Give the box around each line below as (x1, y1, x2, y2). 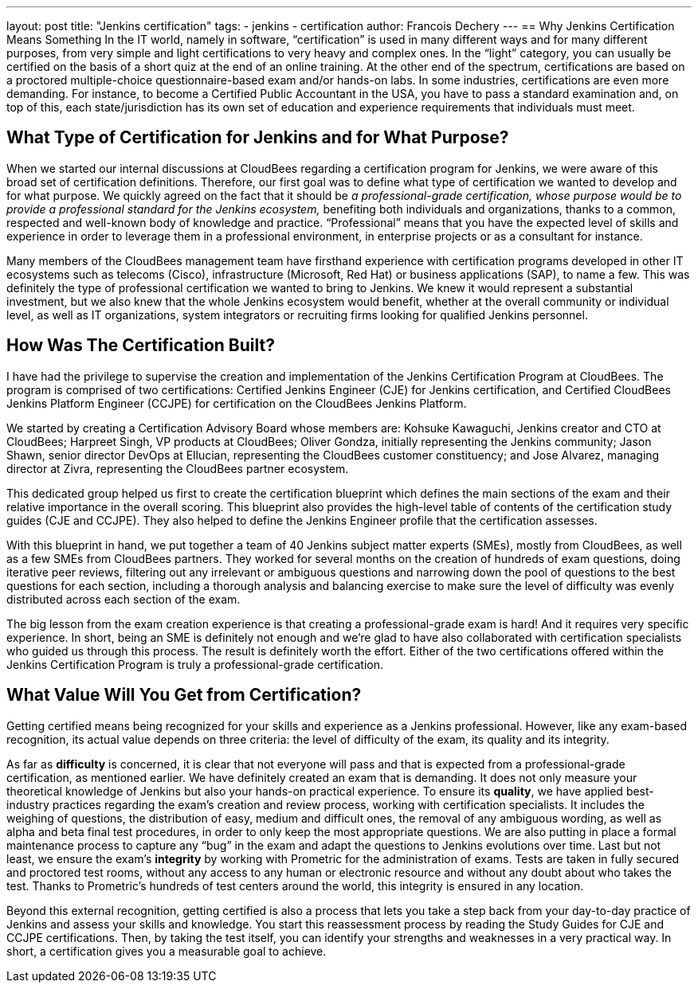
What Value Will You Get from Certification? (6, 685, 362, 706)
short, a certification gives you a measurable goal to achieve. (6, 944, 327, 958)
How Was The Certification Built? (6, 335, 275, 356)
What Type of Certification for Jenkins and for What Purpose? (6, 127, 509, 148)
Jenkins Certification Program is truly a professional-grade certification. (6, 657, 384, 671)
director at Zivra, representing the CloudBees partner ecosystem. (6, 461, 349, 475)
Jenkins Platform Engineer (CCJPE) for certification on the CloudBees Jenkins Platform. (6, 396, 467, 410)
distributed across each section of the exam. (6, 592, 241, 606)
